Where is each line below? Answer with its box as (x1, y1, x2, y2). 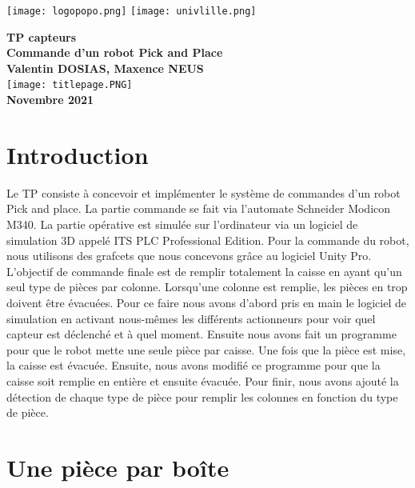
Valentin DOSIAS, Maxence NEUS (6, 59, 204, 76)
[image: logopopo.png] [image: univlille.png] (6, 6, 257, 17)
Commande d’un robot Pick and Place (6, 44, 223, 61)
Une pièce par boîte (6, 450, 229, 483)
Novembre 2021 (6, 91, 94, 108)
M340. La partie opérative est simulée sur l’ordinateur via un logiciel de (6, 216, 358, 232)
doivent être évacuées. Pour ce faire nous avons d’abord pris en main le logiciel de (6, 294, 406, 310)
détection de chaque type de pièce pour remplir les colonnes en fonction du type (6, 388, 398, 405)
